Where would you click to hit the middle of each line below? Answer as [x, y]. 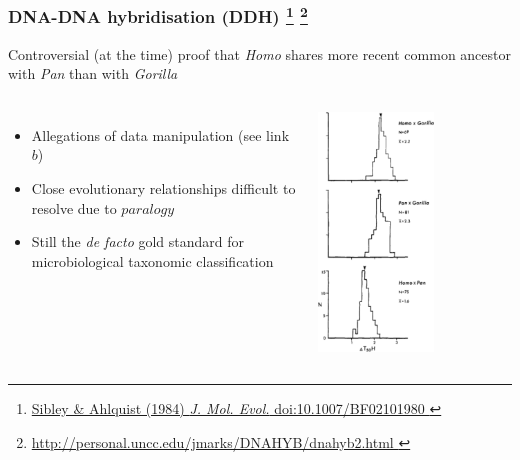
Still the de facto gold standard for [138, 241]
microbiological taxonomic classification [152, 260]
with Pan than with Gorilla [93, 73]
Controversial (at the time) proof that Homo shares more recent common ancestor [259, 53]
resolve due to [74, 207]
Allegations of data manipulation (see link [160, 134]
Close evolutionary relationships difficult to [163, 188]
